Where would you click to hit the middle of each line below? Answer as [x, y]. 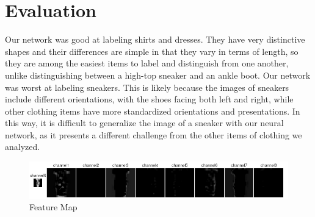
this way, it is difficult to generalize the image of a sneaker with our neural [144, 123]
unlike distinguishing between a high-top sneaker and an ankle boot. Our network [158, 75]
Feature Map [53, 207]
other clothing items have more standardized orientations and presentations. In [153, 111]
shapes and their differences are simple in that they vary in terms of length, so [152, 51]
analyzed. [23, 147]
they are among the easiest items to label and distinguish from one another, [147, 63]
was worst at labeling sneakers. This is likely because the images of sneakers [147, 87]
